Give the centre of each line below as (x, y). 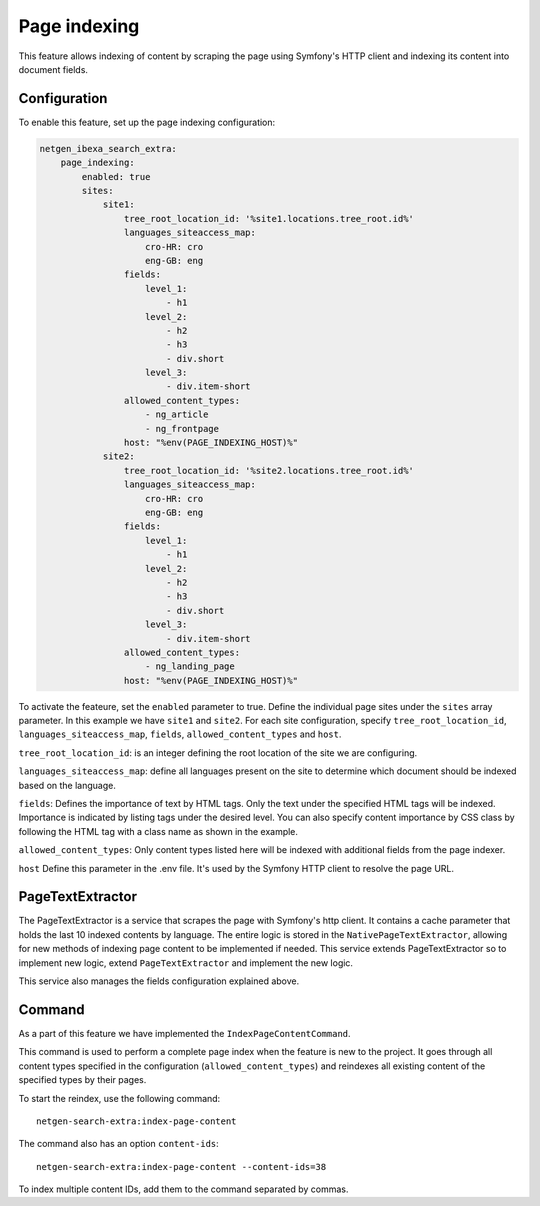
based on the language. (67, 785)
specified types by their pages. (82, 1080)
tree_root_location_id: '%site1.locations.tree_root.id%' (269, 218)
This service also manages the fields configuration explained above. (159, 981)
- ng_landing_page (190, 666)
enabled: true (116, 176)
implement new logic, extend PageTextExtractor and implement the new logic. (186, 962)
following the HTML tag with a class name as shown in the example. (158, 831)
